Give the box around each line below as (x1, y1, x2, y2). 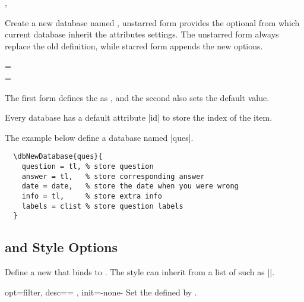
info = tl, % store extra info (21, 191, 162, 200)
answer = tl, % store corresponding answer (21, 172, 205, 181)
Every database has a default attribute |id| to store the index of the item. (5, 111, 273, 124)
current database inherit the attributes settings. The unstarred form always (5, 28, 279, 40)
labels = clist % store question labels (21, 202, 183, 210)
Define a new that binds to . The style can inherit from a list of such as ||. (5, 266, 275, 278)
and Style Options (5, 238, 118, 256)
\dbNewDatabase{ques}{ (13, 152, 103, 161)
